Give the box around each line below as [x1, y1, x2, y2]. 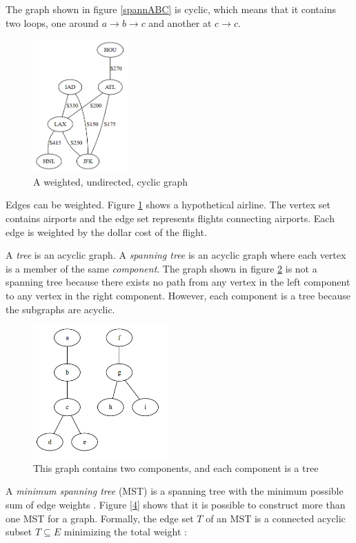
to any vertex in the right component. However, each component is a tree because [6, 288, 350, 302]
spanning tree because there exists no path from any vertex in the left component [6, 275, 350, 289]
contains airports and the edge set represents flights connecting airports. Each [6, 210, 335, 225]
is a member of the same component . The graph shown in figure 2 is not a [6, 261, 317, 275]
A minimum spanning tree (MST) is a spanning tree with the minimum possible [6, 484, 344, 498]
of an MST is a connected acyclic [206, 511, 346, 525]
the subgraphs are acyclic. [6, 302, 115, 316]
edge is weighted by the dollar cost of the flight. [6, 224, 207, 239]
